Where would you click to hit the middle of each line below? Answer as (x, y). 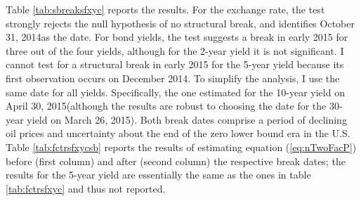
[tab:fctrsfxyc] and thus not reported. (86, 188)
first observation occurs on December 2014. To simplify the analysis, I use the (173, 78)
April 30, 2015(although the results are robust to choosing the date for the (166, 106)
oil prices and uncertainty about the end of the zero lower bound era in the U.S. (178, 133)
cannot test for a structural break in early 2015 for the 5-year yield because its (175, 64)
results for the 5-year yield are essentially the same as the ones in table (158, 175)
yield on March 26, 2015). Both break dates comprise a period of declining (187, 119)
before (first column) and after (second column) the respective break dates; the (176, 161)
